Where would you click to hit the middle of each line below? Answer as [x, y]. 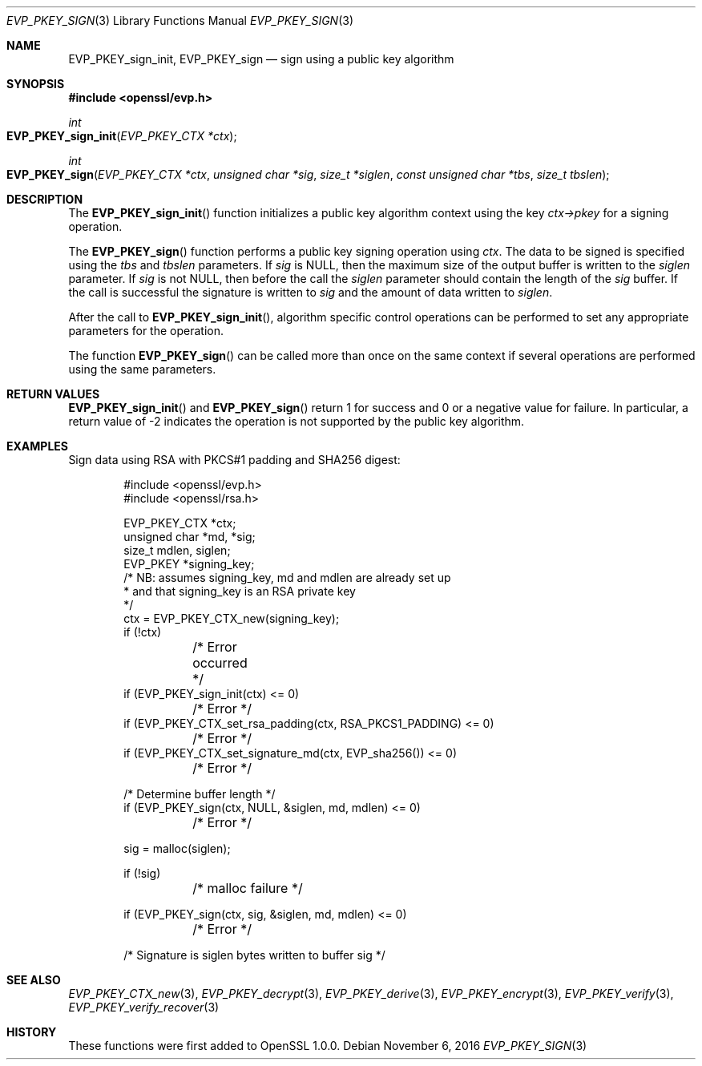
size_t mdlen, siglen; [177, 550]
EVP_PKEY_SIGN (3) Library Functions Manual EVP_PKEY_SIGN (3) [180, 20]
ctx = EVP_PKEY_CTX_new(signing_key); [232, 618]
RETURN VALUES [53, 394]
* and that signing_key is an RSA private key [240, 591]
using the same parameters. [142, 369]
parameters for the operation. [146, 331]
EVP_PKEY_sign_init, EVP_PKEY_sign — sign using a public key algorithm [261, 59]
